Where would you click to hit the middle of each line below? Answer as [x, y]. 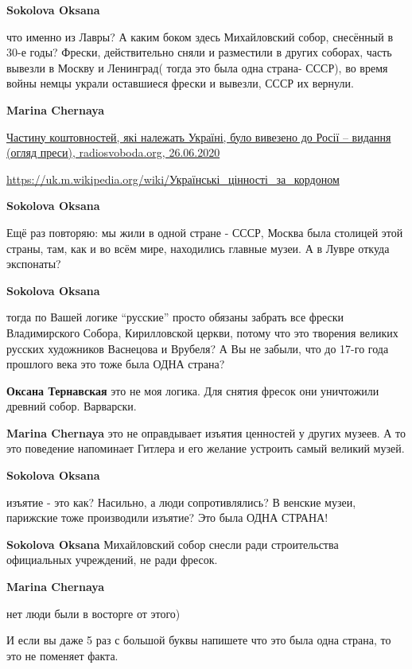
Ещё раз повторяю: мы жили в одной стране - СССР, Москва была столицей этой [205, 232]
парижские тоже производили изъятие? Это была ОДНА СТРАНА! [167, 517]
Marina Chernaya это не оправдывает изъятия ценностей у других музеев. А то [206, 432]
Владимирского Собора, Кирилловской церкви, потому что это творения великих [202, 332]
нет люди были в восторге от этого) [93, 613]
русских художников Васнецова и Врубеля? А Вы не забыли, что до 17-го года [198, 348]
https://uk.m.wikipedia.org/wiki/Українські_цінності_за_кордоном [173, 179]
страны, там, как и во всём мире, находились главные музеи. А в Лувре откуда [198, 248]
